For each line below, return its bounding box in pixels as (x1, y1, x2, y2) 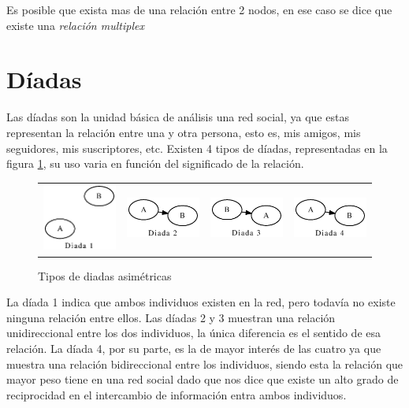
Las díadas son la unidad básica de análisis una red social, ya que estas (6, 109, 349, 125)
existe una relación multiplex (6, 17, 144, 33)
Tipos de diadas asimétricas (38, 267, 172, 284)
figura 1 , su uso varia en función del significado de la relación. (6, 155, 304, 172)
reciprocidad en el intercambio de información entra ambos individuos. (6, 386, 347, 402)
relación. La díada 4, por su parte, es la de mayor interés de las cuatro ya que (6, 339, 381, 356)
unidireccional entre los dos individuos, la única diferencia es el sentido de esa (6, 325, 381, 341)
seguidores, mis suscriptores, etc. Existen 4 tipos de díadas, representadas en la (6, 139, 388, 156)
